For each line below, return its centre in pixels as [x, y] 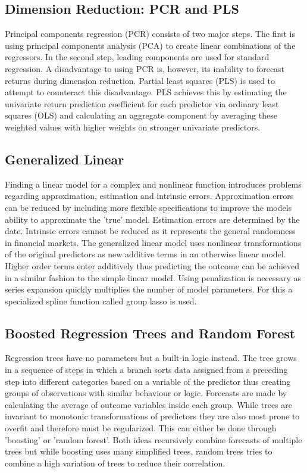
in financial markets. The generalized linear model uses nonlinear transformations [153, 242]
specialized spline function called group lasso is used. [101, 301]
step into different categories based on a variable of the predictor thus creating [148, 381]
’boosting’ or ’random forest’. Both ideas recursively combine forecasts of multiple [153, 439]
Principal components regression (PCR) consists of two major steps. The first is [150, 34]
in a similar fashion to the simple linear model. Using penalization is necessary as [153, 277]
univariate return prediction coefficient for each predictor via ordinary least [142, 103]
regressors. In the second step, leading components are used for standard [137, 57]
